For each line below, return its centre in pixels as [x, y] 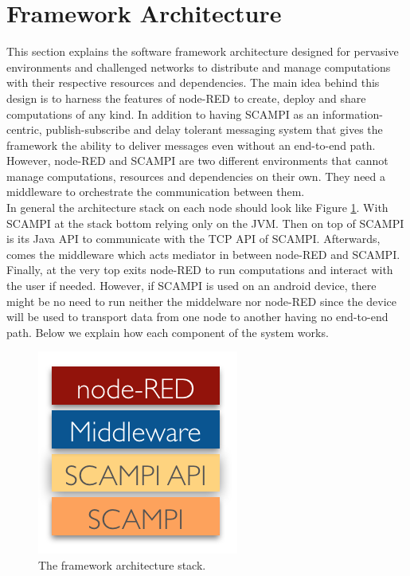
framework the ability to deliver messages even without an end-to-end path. [191, 145]
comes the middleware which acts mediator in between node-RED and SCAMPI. [203, 254]
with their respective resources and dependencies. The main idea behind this [193, 82]
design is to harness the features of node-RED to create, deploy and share [186, 98]
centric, [24, 129]
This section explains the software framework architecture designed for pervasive [203, 51]
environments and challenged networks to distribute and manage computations [199, 67]
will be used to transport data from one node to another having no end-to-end [197, 317]
